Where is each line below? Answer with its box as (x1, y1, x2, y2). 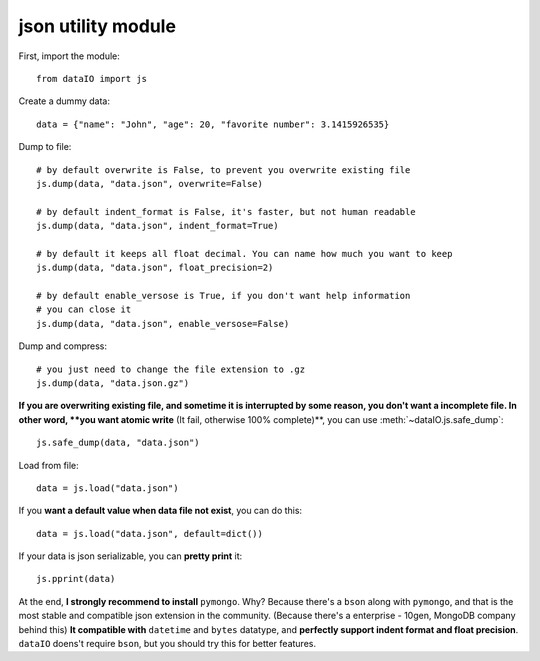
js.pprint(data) (36, 573, 116, 585)
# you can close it (36, 304, 132, 315)
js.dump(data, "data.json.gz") (36, 377, 190, 389)
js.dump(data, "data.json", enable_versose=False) (36, 318, 290, 329)
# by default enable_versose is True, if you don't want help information (36, 290, 411, 302)
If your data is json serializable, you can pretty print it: (18, 550, 243, 562)
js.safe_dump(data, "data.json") (36, 437, 200, 449)
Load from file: (18, 459, 79, 471)
